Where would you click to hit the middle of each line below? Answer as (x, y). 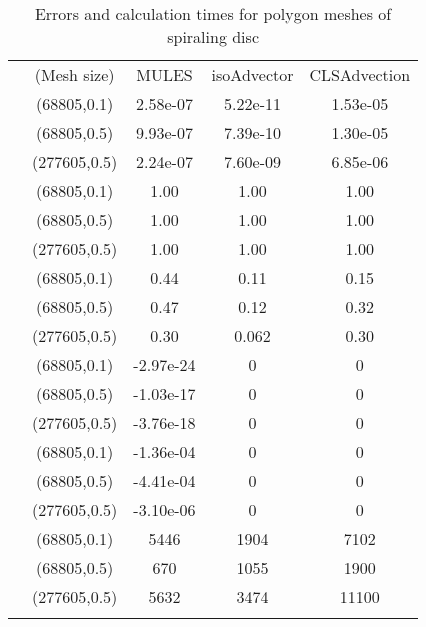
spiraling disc (213, 36)
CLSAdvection (360, 74)
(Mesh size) (74, 74)
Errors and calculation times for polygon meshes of (213, 13)
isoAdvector (252, 74)
